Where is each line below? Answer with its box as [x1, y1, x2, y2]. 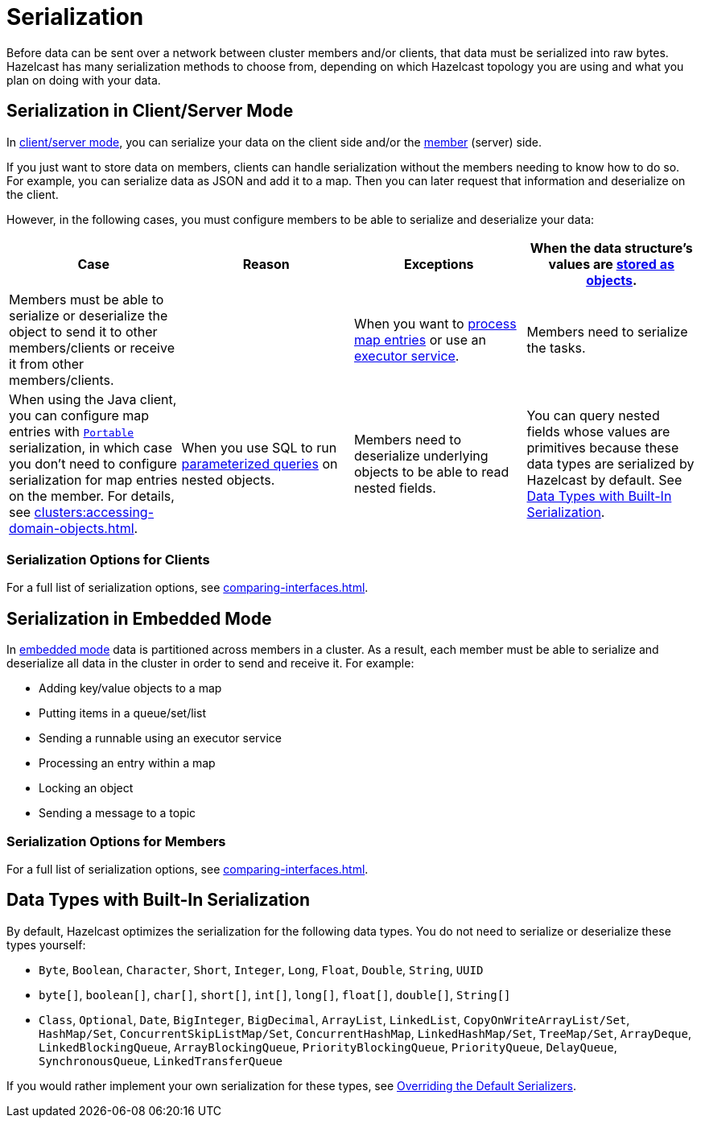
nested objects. [181, 471, 275, 488]
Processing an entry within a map [39, 756, 216, 771]
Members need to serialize [526, 323, 688, 340]
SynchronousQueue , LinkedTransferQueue [39, 1053, 282, 1068]
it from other [9, 355, 85, 372]
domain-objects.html [9, 519, 134, 536]
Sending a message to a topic [39, 806, 196, 820]
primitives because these [526, 439, 679, 456]
